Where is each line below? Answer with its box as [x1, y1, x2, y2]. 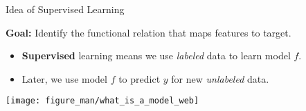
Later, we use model [21, 71, 107, 85]
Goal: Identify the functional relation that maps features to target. [6, 25, 291, 39]
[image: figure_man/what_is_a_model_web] [6, 96, 199, 106]
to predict [118, 71, 161, 85]
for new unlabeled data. [171, 71, 269, 85]
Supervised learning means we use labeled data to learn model [21, 48, 291, 63]
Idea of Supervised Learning [6, 2, 125, 16]
